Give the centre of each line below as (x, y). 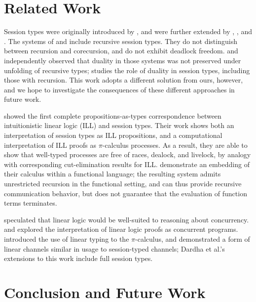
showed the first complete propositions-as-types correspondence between (113, 115)
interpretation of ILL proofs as (50, 145)
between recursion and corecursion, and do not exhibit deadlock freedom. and (121, 51)
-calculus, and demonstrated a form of (193, 239)
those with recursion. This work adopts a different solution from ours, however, (124, 80)
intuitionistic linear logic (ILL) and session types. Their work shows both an (119, 125)
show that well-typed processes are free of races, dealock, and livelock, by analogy (128, 154)
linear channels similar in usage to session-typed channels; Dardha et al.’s (114, 248)
